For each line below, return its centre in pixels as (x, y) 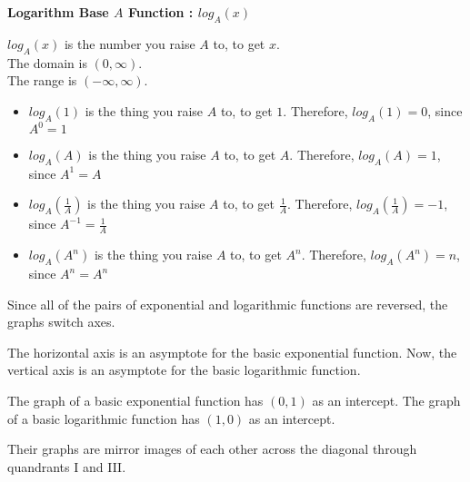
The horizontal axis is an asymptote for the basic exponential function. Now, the (232, 352)
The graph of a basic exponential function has (135, 401)
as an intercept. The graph (386, 401)
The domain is (47, 62)
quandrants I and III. (67, 466)
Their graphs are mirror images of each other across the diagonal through (212, 449)
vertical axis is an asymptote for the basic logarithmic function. (184, 370)
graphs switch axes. (61, 322)
